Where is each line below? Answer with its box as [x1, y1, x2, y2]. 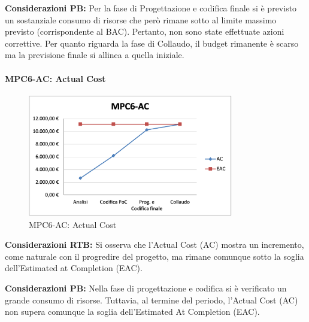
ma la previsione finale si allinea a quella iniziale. [5, 48, 184, 61]
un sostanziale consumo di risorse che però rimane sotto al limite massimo [5, 13, 277, 26]
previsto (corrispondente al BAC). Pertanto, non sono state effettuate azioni [5, 25, 284, 38]
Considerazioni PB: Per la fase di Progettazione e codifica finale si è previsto [5, 2, 297, 14]
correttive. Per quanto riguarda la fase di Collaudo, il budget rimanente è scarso [5, 37, 299, 49]
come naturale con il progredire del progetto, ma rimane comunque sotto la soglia [5, 250, 304, 262]
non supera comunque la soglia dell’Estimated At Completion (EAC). [5, 305, 260, 318]
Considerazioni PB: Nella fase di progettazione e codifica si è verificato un [5, 281, 287, 294]
